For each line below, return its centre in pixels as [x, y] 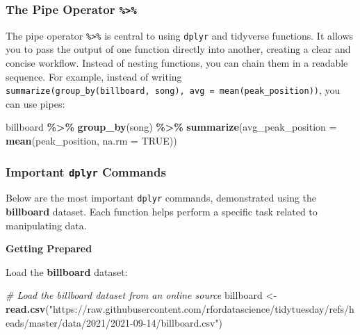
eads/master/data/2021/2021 [68, 322]
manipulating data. [46, 225]
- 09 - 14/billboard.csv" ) [177, 322]
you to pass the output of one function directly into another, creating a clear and [178, 49]
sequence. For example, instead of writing [94, 76]
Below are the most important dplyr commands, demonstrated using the [161, 198]
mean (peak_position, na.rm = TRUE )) [91, 141]
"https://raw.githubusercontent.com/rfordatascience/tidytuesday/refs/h [202, 309]
